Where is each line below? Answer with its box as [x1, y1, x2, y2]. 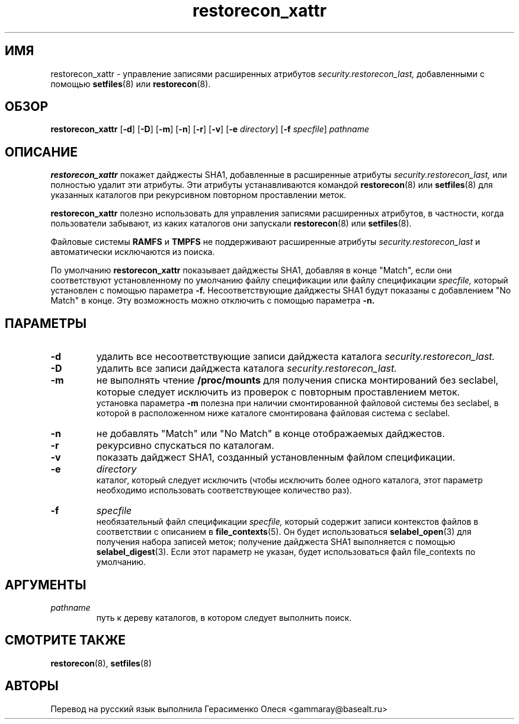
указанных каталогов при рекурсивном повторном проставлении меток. [50, 190, 347, 200]
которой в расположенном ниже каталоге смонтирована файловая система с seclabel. [96, 408, 450, 419]
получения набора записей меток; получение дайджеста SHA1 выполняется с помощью [96, 537, 456, 547]
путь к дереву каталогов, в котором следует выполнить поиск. [96, 612, 352, 623]
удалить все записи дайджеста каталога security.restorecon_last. [96, 362, 397, 375]
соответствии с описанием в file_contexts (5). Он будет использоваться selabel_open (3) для [96, 527, 472, 537]
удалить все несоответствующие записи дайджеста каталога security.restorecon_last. [96, 350, 495, 363]
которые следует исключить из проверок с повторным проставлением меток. [96, 386, 460, 398]
